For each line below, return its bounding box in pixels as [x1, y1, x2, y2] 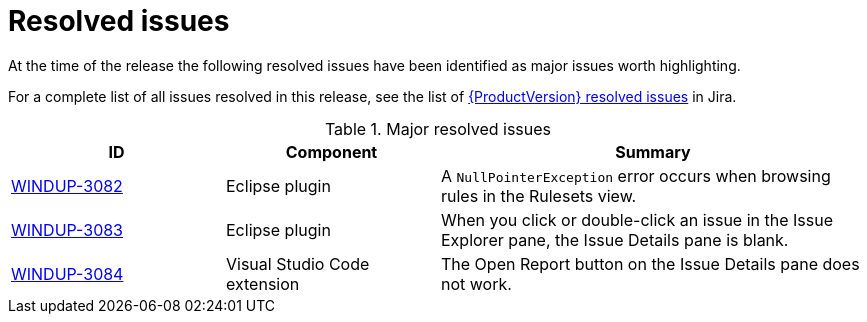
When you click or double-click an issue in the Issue [441, 209, 834, 230]
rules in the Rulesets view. [441, 185, 637, 206]
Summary [615, 141, 691, 162]
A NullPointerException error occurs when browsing [441, 165, 831, 186]
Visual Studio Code [226, 253, 370, 274]
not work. [441, 273, 512, 294]
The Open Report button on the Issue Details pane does [441, 253, 860, 274]
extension [226, 273, 300, 294]
